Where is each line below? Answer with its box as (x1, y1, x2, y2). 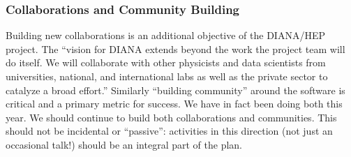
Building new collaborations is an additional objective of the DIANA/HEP (6, 28, 325, 43)
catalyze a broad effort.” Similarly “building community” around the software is (6, 82, 345, 97)
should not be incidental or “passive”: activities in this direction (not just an (6, 124, 333, 138)
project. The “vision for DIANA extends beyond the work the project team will (6, 41, 345, 56)
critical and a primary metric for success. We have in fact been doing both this (6, 96, 343, 111)
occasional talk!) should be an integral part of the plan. (6, 137, 242, 151)
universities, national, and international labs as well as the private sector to (6, 69, 328, 83)
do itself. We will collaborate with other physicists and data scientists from (6, 55, 326, 70)
